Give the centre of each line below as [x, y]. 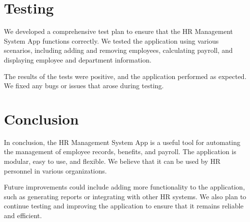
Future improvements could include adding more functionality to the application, [125, 187]
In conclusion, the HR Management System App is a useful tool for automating [122, 142]
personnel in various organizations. [55, 170]
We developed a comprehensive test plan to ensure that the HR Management [118, 31]
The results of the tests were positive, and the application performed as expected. [125, 76]
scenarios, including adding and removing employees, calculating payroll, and [118, 50]
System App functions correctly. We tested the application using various [111, 40]
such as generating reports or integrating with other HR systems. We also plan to [125, 196]
